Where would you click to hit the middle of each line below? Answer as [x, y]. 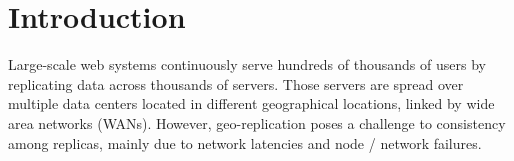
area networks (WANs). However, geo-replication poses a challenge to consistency [257, 122]
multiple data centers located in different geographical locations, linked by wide [251, 103]
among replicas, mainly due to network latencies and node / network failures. [245, 142]
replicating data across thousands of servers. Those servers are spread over [236, 83]
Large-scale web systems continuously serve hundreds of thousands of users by [247, 64]
